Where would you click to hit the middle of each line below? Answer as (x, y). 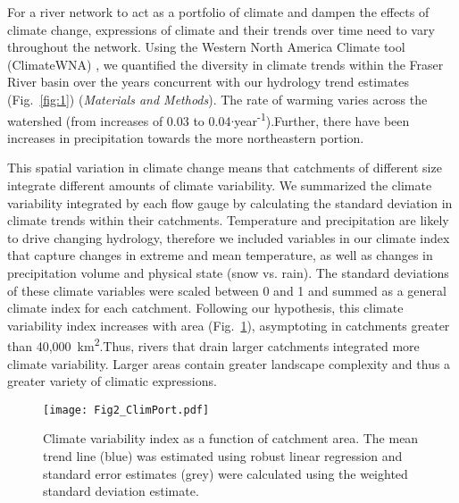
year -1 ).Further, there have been (322, 119)
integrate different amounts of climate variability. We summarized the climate (220, 185)
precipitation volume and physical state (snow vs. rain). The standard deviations (228, 272)
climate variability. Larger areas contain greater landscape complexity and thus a (229, 363)
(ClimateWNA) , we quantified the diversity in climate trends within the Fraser (225, 64)
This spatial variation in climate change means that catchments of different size (225, 168)
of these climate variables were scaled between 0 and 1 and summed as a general (227, 290)
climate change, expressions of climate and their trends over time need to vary (221, 29)
